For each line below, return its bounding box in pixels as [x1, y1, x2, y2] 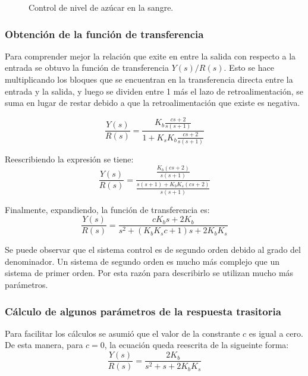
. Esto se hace [224, 61, 274, 74]
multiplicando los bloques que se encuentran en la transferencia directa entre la [5, 73, 293, 85]
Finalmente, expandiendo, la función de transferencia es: [5, 203, 210, 215]
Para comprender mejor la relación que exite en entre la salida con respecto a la [5, 49, 296, 62]
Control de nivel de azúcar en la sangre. [29, 1, 174, 13]
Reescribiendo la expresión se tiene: [5, 152, 134, 165]
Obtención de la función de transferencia [5, 26, 204, 41]
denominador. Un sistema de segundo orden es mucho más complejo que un [5, 255, 280, 267]
